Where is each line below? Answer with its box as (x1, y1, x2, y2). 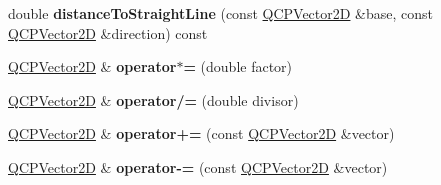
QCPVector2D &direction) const (8, 22, 208, 43)
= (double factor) (183, 56, 293, 77)
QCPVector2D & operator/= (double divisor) (8, 89, 299, 110)
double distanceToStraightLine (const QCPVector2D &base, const (8, 3, 434, 23)
